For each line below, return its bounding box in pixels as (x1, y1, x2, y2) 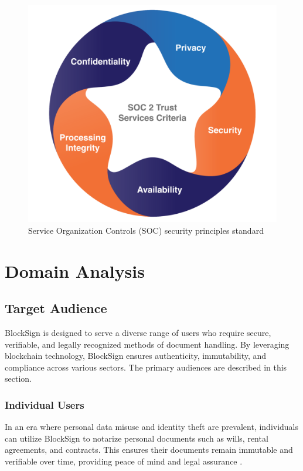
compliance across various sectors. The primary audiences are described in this (5, 361, 287, 373)
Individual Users (5, 397, 84, 412)
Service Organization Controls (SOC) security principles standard (28, 224, 264, 236)
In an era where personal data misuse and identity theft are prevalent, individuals (5, 420, 299, 433)
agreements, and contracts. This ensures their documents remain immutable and (5, 443, 293, 456)
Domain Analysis (5, 258, 145, 282)
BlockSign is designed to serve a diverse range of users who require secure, (5, 326, 271, 338)
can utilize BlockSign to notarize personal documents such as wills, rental (5, 432, 268, 444)
